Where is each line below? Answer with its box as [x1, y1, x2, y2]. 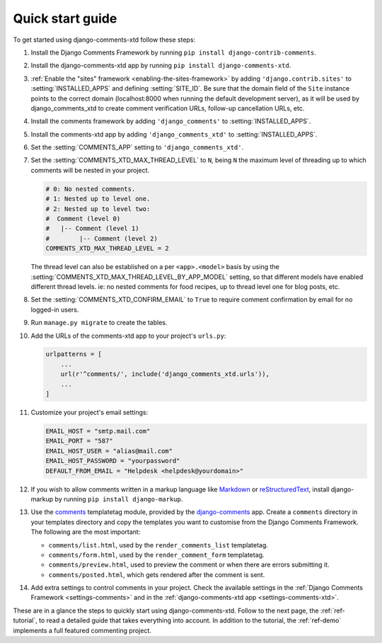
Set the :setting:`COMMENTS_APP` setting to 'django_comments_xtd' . [30, 143, 244, 152]
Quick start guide [13, 11, 117, 26]
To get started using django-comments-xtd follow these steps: [13, 35, 196, 44]
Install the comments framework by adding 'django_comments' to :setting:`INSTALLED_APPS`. [30, 117, 311, 125]
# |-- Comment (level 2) [45, 234, 158, 242]
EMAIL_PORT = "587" [45, 437, 113, 445]
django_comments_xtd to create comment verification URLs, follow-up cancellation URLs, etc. [30, 103, 305, 113]
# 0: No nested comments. [45, 185, 136, 193]
